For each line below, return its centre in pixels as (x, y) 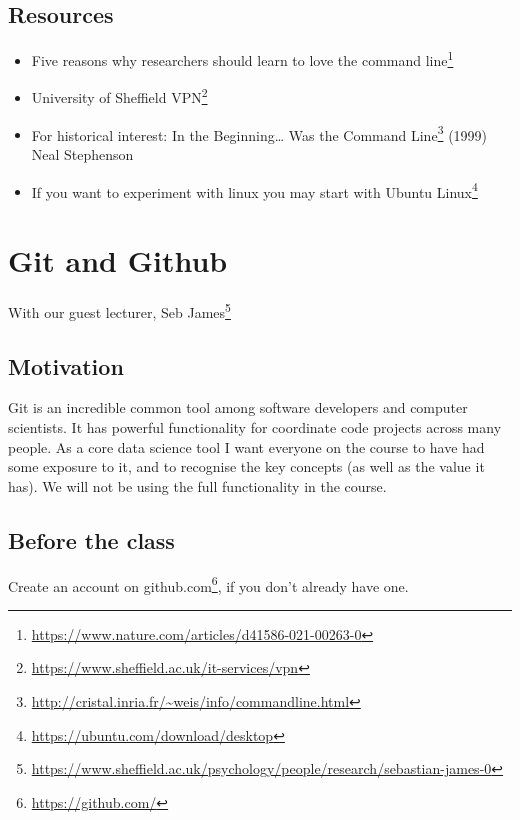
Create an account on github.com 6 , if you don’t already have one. (208, 584)
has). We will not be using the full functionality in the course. (197, 485)
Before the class (91, 539)
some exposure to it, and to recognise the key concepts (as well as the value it (246, 466)
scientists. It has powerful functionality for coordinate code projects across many (255, 426)
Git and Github (118, 259)
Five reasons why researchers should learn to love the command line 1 (242, 58)
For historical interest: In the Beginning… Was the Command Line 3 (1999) (259, 133)
